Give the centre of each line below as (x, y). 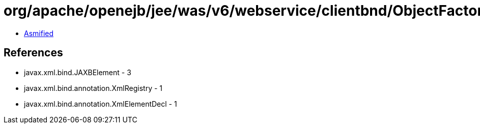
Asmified (39, 33)
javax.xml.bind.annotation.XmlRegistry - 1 (93, 88)
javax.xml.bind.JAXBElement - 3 (78, 72)
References (33, 53)
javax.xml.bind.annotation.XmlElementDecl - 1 (101, 104)
